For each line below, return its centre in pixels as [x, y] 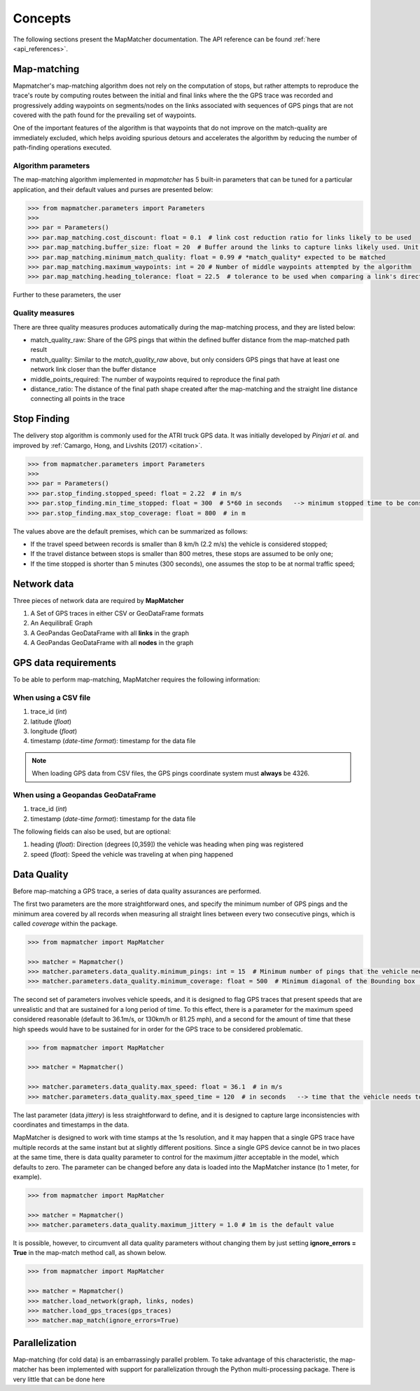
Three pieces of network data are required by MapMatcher [98, 600]
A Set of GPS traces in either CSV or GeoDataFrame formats [117, 613]
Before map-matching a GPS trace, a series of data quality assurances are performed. [137, 891]
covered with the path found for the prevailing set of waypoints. [105, 115]
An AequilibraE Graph [62, 623]
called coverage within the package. [65, 923]
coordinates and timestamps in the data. [71, 1125]
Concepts [42, 18]
